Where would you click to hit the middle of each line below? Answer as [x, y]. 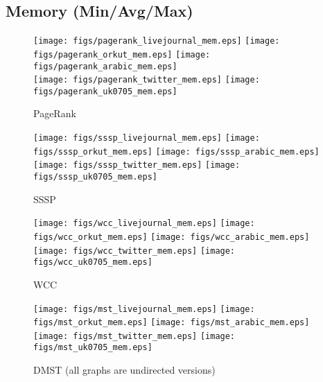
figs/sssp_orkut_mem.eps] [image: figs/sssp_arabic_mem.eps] [176, 151]
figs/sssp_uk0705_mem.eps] [95, 177]
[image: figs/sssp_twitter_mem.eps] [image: [137, 165]
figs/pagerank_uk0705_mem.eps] [105, 91]
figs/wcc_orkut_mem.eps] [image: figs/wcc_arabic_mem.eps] [172, 237]
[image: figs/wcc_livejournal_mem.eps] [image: [144, 224]
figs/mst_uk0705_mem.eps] [93, 348]
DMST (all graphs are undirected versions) [124, 370]
